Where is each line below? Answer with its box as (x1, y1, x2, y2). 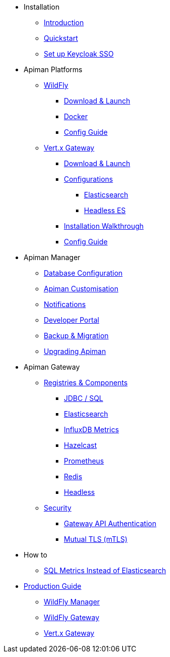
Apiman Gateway (24, 363, 80, 371)
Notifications (44, 300, 86, 309)
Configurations (64, 175, 113, 183)
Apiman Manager (24, 253, 80, 262)
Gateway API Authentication (64, 519, 156, 528)
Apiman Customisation (44, 284, 119, 293)
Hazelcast (64, 441, 97, 449)
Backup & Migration (44, 331, 109, 340)
